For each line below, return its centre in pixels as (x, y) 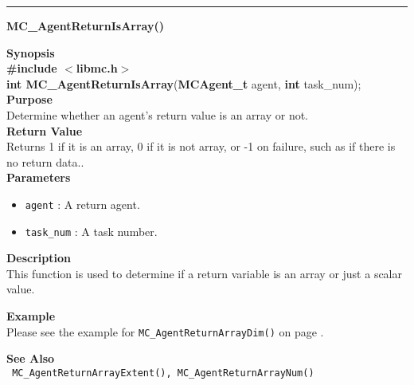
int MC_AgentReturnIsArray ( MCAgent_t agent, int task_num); (184, 83)
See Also (31, 358)
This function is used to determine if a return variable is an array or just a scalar (204, 273)
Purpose (29, 99)
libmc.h (97, 68)
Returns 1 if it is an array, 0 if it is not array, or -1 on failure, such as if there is (201, 146)
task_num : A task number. (91, 231)
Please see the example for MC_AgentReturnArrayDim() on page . (165, 331)
